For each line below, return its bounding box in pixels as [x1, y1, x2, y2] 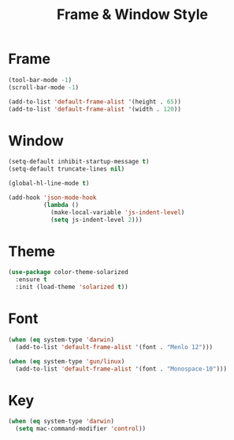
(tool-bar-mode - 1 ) [8, 76, 72, 84]
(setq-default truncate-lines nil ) [8, 165, 125, 173]
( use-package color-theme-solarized [8, 269, 128, 276]
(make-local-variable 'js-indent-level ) [50, 208, 185, 216]
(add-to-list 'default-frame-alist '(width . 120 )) [8, 105, 181, 113]
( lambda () [43, 201, 80, 209]
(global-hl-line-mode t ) [8, 179, 90, 187]
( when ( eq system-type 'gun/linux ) [8, 357, 125, 365]
